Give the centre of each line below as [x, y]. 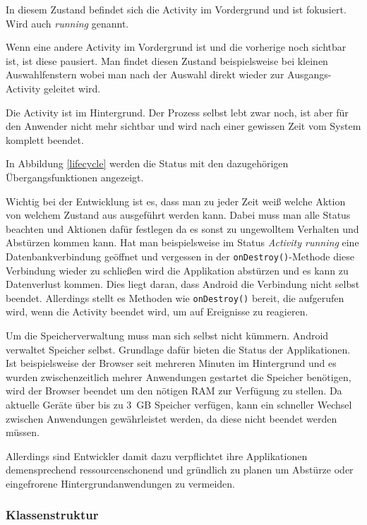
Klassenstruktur [52, 515]
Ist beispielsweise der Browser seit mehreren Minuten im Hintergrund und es [171, 363]
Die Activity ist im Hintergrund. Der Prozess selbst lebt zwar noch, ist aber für [177, 112]
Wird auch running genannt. [67, 23]
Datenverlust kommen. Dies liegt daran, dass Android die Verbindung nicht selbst [183, 284]
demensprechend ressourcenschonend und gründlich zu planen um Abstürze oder [180, 470]
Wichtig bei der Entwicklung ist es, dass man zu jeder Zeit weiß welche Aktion [176, 201]
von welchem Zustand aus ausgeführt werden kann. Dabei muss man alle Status [178, 215]
